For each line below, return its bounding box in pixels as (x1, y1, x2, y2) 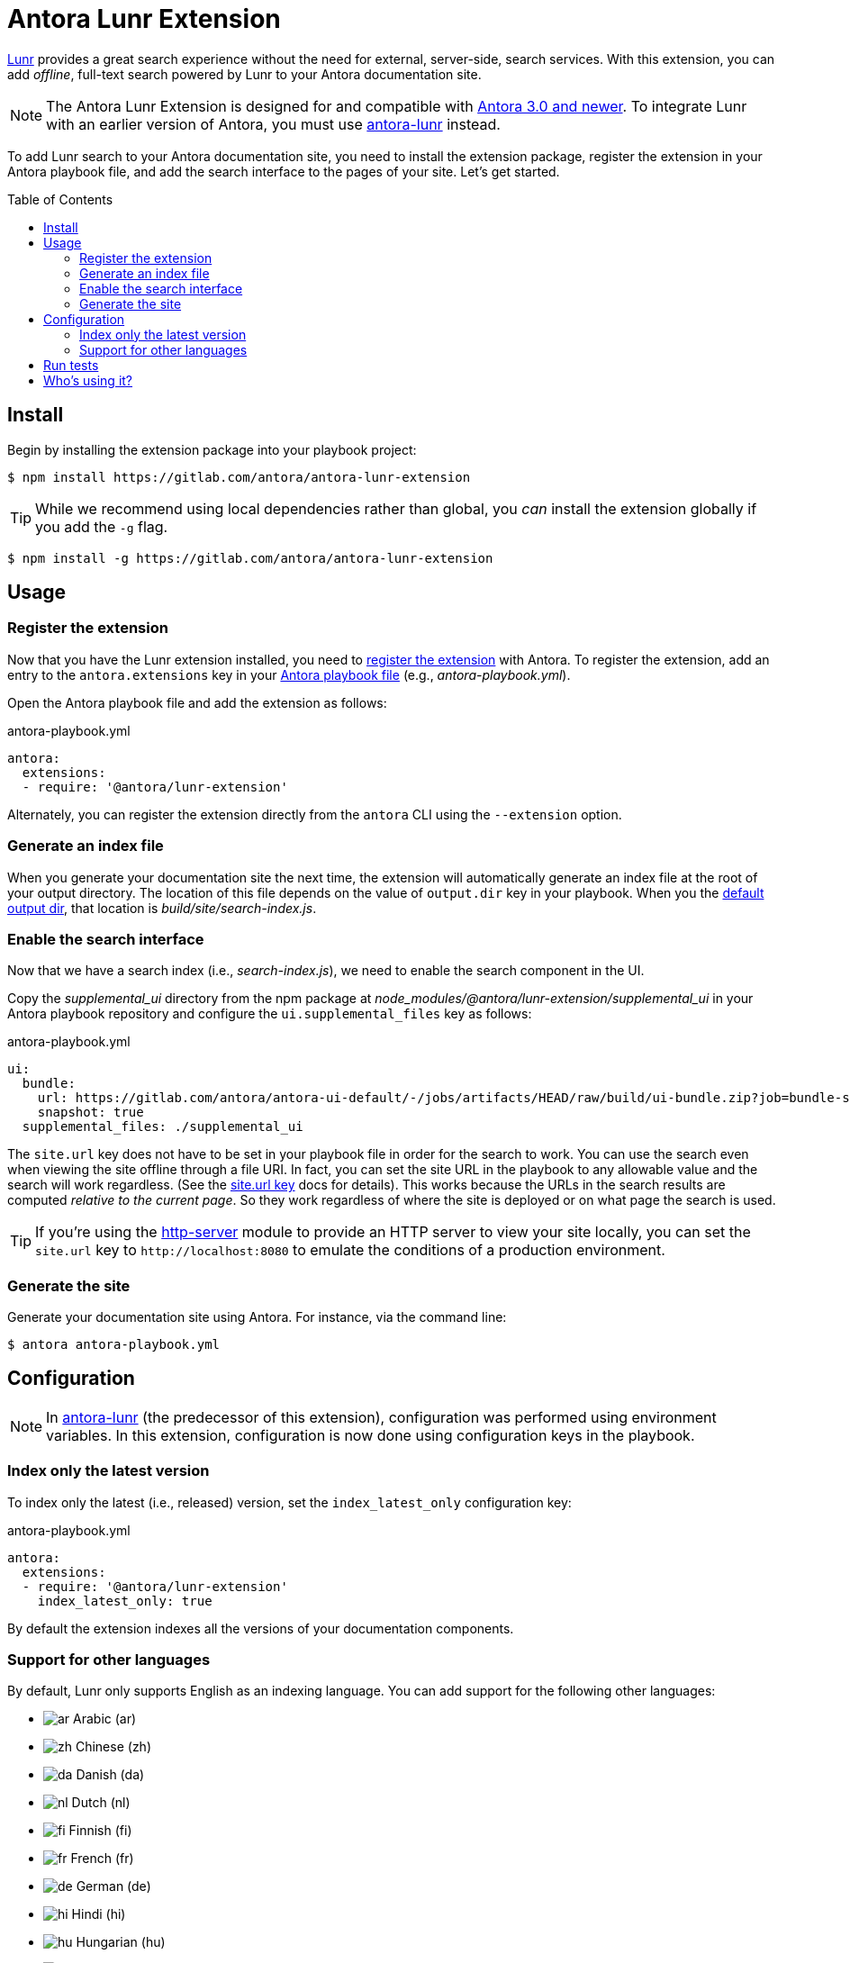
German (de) (76, 1878, 151, 1895)
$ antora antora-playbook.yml (7, 1337, 221, 1352)
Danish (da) (76, 1767, 145, 1783)
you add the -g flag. (35, 517, 168, 536)
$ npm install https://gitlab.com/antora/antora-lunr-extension (7, 469, 471, 484)
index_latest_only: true (37, 1593, 212, 1608)
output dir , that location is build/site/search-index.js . (7, 900, 317, 916)
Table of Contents (7, 191, 113, 207)
